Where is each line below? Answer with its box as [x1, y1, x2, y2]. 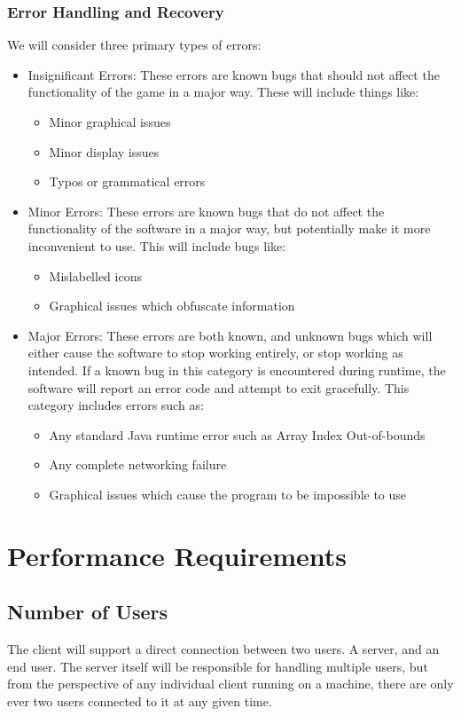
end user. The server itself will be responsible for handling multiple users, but [7, 657, 428, 675]
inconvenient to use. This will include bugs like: [27, 236, 286, 255]
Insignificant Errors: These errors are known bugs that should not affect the [27, 65, 440, 83]
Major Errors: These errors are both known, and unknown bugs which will [27, 326, 433, 344]
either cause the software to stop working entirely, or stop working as [27, 343, 403, 362]
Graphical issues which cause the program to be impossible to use [49, 484, 407, 503]
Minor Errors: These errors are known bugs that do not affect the [27, 201, 385, 220]
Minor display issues [49, 142, 160, 161]
